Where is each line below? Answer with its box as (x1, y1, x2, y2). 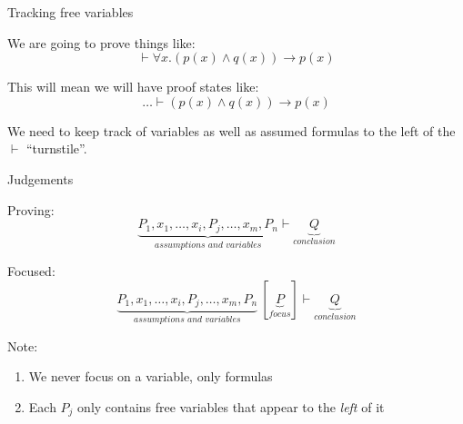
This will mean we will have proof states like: (7, 77, 259, 96)
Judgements (7, 169, 74, 188)
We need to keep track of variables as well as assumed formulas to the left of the (7, 121, 456, 140)
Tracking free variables (7, 3, 134, 21)
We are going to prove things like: (7, 33, 196, 52)
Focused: (7, 261, 55, 281)
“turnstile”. (25, 139, 87, 158)
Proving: (7, 200, 55, 219)
